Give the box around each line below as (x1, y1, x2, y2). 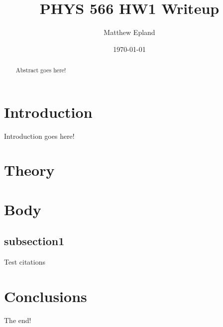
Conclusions (4, 286, 87, 307)
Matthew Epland (104, 27, 155, 37)
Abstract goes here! (15, 66, 66, 74)
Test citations (4, 257, 45, 267)
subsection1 (4, 233, 65, 249)
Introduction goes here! (4, 130, 75, 141)
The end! (4, 315, 31, 325)
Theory (4, 160, 55, 180)
